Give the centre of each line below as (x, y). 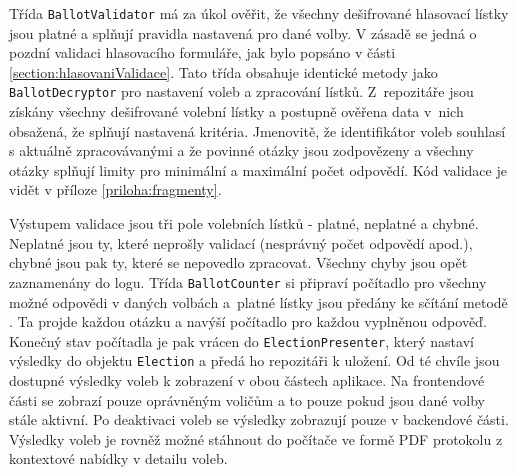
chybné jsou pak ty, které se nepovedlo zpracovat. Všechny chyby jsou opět (238, 262)
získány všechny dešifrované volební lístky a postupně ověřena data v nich (236, 111)
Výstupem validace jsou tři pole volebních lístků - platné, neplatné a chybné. (244, 223)
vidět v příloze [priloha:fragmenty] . (115, 189)
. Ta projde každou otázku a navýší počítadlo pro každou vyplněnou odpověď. (248, 321)
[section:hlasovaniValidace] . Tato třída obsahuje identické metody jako (223, 71)
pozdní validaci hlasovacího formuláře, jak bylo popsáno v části (202, 52)
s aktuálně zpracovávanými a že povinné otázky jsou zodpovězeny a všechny (241, 150)
